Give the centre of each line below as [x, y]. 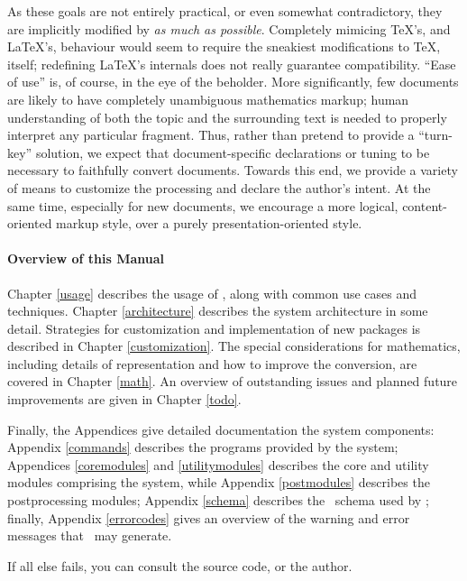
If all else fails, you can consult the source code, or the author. [180, 565]
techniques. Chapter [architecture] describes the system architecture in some [218, 311]
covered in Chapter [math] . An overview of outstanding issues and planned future [233, 381]
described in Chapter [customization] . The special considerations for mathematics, [234, 346]
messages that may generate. [90, 535]
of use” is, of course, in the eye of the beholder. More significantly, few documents [233, 82]
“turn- [436, 135]
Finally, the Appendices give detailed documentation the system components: [221, 429]
